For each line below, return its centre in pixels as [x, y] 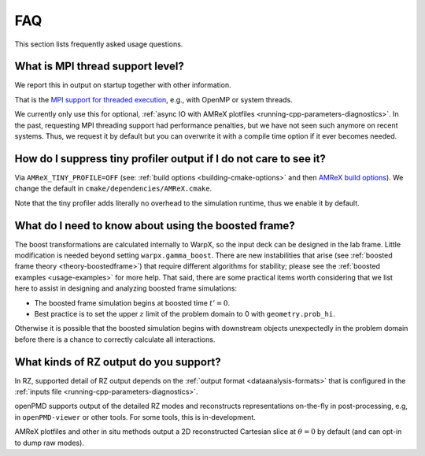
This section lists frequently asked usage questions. [99, 44]
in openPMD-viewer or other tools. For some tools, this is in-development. [135, 417]
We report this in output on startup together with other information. [123, 85]
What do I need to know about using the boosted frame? [155, 226]
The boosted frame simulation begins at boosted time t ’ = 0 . [132, 302]
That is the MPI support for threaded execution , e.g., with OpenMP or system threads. [153, 99]
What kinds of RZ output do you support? [118, 362]
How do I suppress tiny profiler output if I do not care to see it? [170, 159]
